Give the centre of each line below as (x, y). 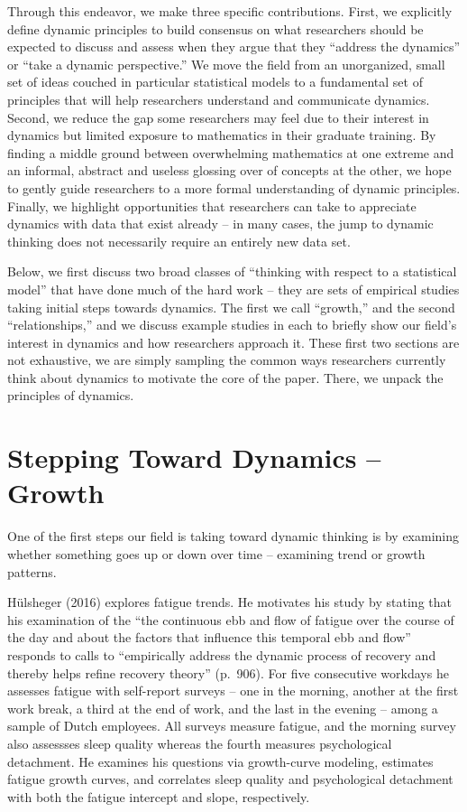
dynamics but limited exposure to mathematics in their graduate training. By (222, 135)
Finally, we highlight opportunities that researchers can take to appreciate (212, 205)
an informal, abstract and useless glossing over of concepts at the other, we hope (229, 170)
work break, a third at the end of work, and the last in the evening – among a (223, 708)
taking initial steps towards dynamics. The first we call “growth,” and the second (231, 307)
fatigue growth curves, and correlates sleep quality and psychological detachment (230, 779)
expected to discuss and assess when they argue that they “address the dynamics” (234, 47)
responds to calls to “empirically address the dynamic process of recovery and (222, 654)
